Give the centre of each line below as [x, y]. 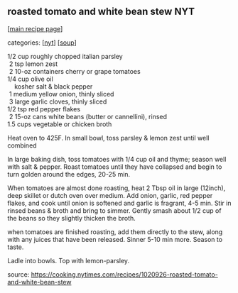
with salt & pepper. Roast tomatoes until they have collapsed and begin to [115, 167]
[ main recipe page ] [35, 28]
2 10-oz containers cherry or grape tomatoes [75, 71]
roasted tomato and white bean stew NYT [101, 12]
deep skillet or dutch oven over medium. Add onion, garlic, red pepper [110, 195]
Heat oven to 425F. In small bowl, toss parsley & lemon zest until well [108, 138]
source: [18, 274]
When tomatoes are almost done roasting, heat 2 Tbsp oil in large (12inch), [117, 188]
